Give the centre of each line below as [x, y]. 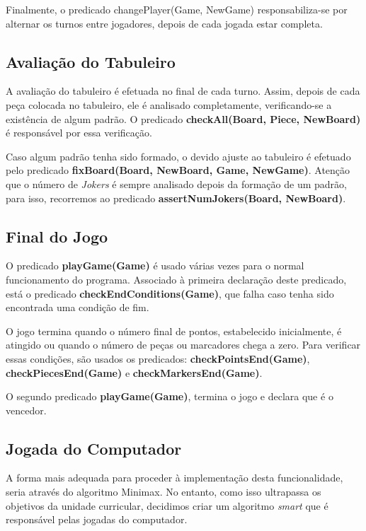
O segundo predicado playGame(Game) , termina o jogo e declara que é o [170, 396]
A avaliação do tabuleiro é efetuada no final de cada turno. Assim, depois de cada [183, 91]
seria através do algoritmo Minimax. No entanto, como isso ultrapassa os [164, 492]
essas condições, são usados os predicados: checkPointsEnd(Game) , [158, 358]
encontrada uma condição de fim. [78, 307]
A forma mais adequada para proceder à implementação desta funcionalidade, [175, 478]
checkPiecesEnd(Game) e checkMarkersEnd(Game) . [134, 372]
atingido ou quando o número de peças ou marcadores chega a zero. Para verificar [183, 345]
